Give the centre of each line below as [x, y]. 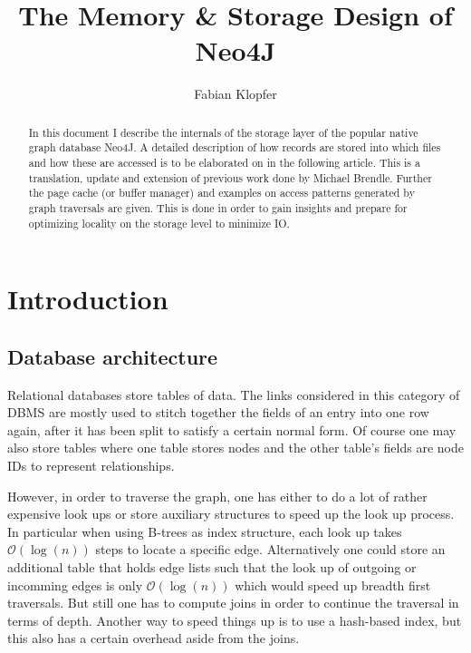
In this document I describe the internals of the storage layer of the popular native [223, 132]
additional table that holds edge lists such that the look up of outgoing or [212, 567]
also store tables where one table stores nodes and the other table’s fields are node [235, 448]
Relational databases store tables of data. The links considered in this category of [234, 394]
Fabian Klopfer [235, 94]
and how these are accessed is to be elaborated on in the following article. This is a [224, 163]
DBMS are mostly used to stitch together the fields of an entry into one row [218, 412]
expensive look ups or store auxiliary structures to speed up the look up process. [231, 514]
